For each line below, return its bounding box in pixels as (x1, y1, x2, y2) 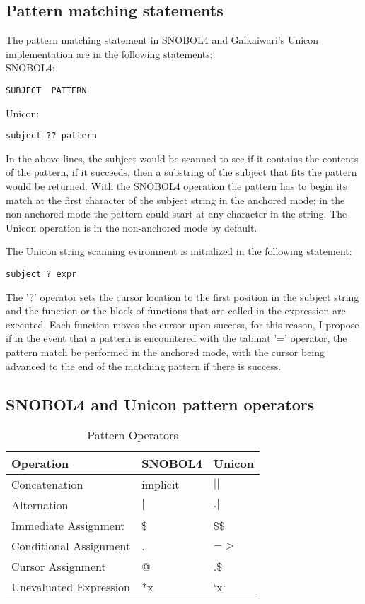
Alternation (11, 497, 69, 514)
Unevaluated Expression (11, 579, 131, 596)
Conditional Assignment (11, 538, 131, 555)
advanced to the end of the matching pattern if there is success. (6, 358, 282, 373)
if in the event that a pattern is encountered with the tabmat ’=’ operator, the (6, 331, 347, 345)
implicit (141, 476, 180, 493)
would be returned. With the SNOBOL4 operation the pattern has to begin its (6, 179, 347, 194)
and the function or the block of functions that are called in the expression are (6, 303, 346, 318)
